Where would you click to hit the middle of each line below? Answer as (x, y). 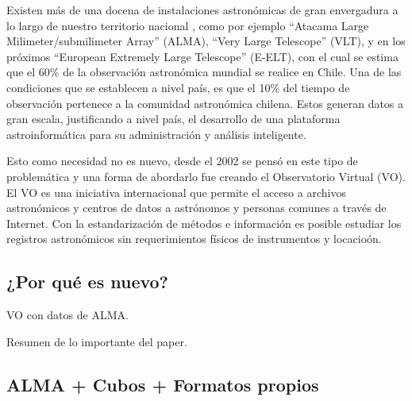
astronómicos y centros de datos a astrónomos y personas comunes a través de (196, 208)
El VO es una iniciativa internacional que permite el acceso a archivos (176, 192)
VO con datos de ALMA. (67, 315)
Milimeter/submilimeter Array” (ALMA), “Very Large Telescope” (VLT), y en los (206, 41)
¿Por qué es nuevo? (88, 281)
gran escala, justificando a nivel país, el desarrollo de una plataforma (173, 119)
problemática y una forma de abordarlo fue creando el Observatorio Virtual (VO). (206, 176)
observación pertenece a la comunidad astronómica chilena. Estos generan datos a (205, 103)
